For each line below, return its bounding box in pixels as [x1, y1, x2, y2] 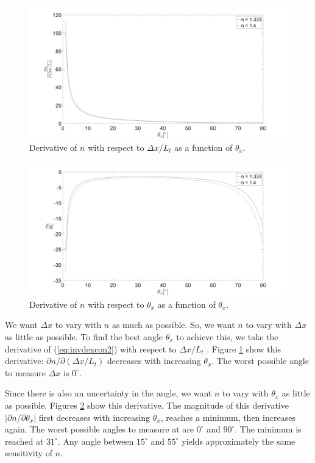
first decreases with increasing [38, 410, 150, 423]
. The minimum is [235, 423, 302, 436]
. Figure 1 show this [207, 342, 281, 355]
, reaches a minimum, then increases [160, 410, 296, 423]
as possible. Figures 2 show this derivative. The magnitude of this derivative [5, 399, 289, 411]
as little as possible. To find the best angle [5, 330, 163, 343]
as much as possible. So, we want [111, 318, 235, 331]
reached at [5, 434, 44, 447]
